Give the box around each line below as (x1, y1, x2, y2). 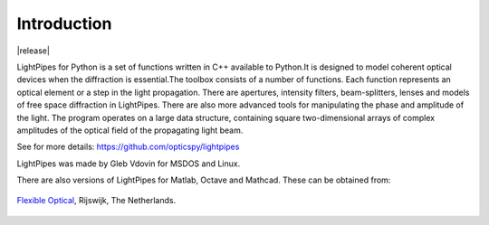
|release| (16, 45, 50, 56)
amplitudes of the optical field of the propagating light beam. (16, 125, 244, 136)
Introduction (16, 14, 112, 33)
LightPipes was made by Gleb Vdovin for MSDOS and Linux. (16, 158, 241, 169)
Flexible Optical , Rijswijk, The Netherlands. (16, 195, 177, 206)
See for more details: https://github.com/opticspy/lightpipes (16, 141, 240, 153)
